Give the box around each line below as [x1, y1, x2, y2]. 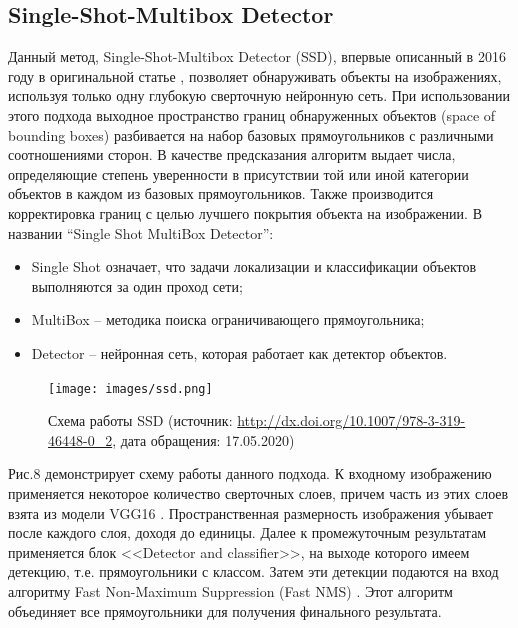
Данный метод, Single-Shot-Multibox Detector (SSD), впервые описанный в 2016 [8, 46, 506, 67]
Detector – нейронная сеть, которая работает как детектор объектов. [31, 342, 448, 363]
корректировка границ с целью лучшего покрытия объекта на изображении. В [8, 202, 482, 223]
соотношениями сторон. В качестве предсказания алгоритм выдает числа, [8, 144, 456, 165]
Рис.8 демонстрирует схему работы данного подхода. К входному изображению [8, 463, 492, 484]
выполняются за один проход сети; [31, 275, 243, 296]
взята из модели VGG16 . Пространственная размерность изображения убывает [8, 502, 493, 523]
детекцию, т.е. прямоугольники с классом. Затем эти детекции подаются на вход [8, 561, 499, 582]
